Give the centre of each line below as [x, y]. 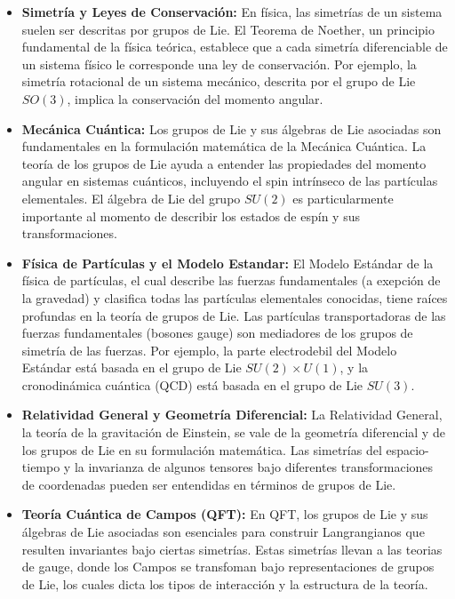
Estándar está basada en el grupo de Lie [132, 367]
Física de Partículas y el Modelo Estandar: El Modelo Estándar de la [227, 263]
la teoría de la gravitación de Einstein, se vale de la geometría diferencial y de [233, 432]
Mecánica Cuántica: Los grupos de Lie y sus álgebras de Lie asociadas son [231, 128]
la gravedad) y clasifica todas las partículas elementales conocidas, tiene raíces [235, 297]
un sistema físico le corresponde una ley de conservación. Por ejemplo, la [219, 64]
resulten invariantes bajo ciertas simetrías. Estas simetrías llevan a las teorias [232, 549]
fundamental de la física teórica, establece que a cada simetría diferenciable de [235, 47]
